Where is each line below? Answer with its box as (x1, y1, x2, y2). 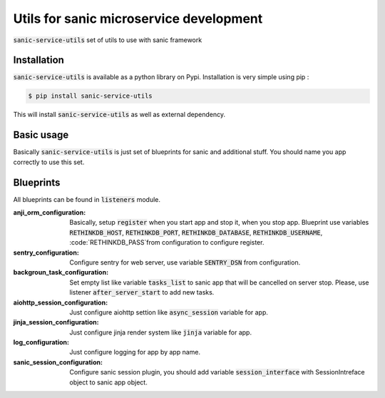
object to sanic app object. (69, 378, 148, 387)
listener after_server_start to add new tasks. (69, 288, 215, 297)
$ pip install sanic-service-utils (28, 92, 153, 100)
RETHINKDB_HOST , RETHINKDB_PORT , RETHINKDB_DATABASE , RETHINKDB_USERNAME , (69, 228, 323, 237)
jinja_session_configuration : (13, 318, 99, 327)
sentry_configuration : (13, 248, 80, 257)
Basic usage (13, 129, 69, 141)
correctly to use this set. (13, 158, 85, 166)
